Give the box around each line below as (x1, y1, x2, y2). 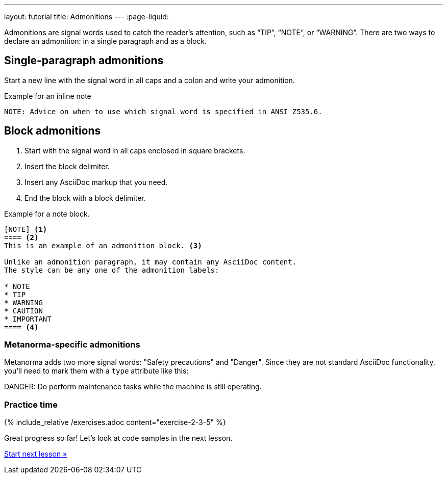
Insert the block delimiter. (24, 162, 110, 171)
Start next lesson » (4, 449, 67, 459)
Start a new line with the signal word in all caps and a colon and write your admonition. (4, 75, 295, 85)
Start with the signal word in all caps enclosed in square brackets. (24, 146, 245, 155)
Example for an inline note (4, 91, 91, 100)
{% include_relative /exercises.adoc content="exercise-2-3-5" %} (4, 418, 226, 427)
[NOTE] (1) (4, 225, 47, 233)
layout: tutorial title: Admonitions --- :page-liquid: (4, 12, 169, 21)
